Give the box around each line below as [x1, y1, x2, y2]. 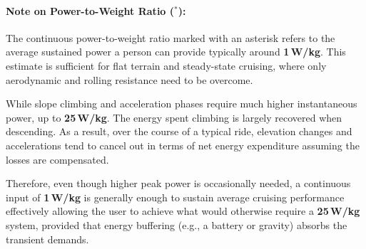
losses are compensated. [6, 152, 109, 166]
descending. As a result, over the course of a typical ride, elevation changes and [6, 124, 352, 139]
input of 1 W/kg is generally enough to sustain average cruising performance [6, 189, 345, 204]
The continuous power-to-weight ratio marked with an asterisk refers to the [6, 30, 335, 45]
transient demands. [6, 231, 89, 246]
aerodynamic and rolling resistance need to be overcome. [6, 72, 253, 87]
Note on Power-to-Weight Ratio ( [6, 3, 175, 18]
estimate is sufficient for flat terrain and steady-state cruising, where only [6, 58, 327, 73]
